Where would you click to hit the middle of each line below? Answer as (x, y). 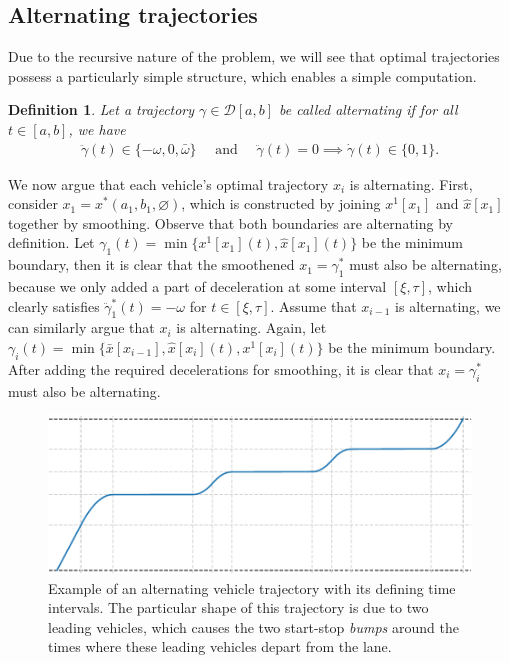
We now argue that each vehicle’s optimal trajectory (168, 183)
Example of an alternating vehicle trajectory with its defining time (252, 587)
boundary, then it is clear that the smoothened (151, 264)
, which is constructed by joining (281, 203)
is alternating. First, (411, 183)
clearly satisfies (54, 305)
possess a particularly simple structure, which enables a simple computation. (242, 75)
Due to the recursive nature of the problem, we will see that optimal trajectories (254, 56)
